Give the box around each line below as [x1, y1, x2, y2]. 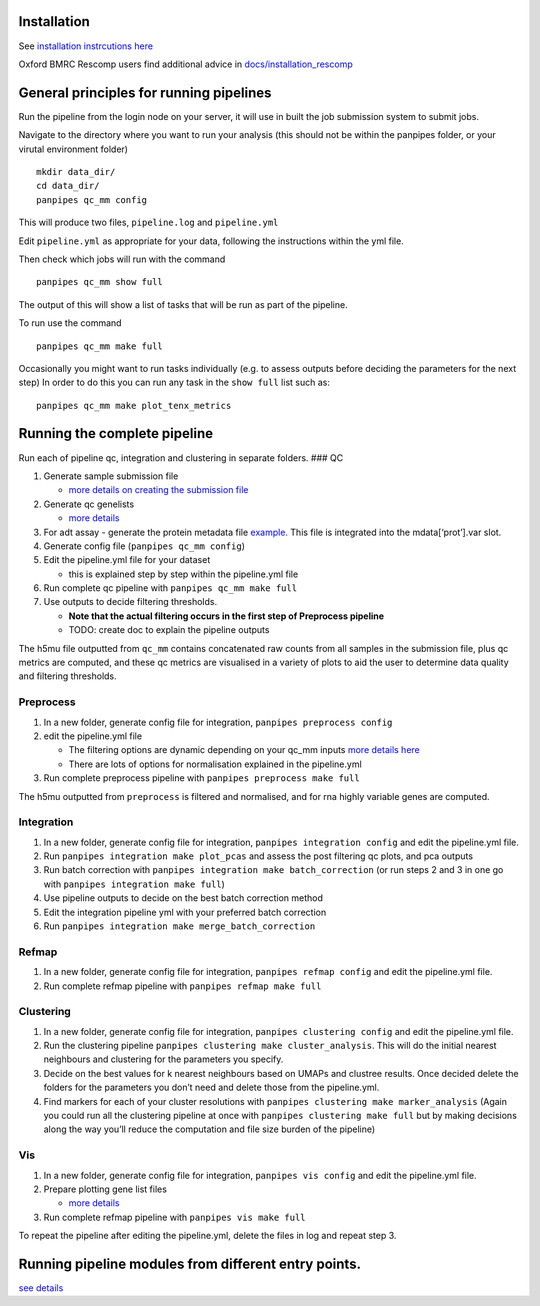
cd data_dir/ [36, 180, 100, 192]
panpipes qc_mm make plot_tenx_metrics [36, 400, 232, 411]
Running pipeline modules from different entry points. [18, 1255, 362, 1272]
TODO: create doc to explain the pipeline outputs [68, 624, 270, 636]
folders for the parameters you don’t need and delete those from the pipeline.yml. [43, 1081, 380, 1094]
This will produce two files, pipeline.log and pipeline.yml [18, 216, 279, 229]
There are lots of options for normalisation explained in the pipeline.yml [68, 758, 362, 770]
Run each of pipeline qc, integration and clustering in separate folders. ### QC [18, 451, 344, 464]
